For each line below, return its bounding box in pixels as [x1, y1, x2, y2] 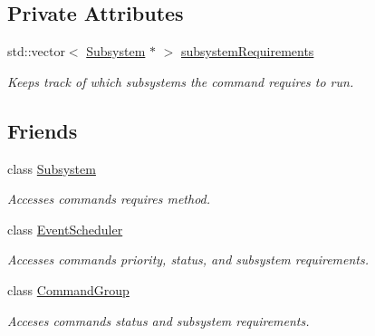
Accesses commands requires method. [7, 189, 211, 208]
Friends [7, 116, 78, 144]
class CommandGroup [7, 280, 130, 299]
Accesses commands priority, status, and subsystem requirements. [7, 250, 370, 269]
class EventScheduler [7, 219, 123, 238]
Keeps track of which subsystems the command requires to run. [7, 72, 354, 91]
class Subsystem [7, 158, 96, 178]
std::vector [7, 42, 65, 61]
